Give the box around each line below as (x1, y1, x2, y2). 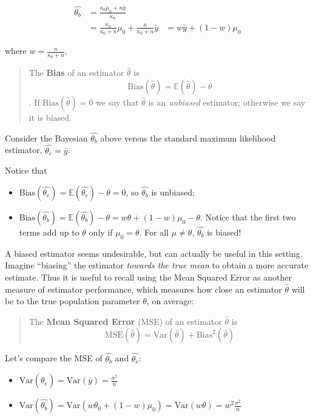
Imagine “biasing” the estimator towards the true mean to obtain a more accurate (5, 259, 309, 271)
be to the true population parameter (5, 295, 140, 307)
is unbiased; (151, 185, 195, 198)
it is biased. (29, 111, 72, 123)
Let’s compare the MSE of (5, 352, 103, 364)
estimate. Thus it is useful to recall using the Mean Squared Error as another (5, 270, 292, 283)
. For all (139, 225, 169, 238)
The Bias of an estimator (29, 66, 124, 79)
